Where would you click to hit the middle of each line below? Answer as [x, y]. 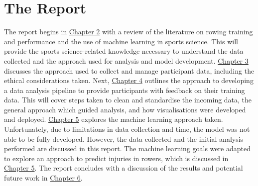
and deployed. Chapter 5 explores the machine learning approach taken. [114, 119]
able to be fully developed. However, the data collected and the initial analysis [124, 139]
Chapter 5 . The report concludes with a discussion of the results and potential [124, 168]
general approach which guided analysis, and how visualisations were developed [125, 109]
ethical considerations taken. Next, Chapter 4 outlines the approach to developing [129, 80]
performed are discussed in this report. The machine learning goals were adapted [127, 148]
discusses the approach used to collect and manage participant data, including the [129, 70]
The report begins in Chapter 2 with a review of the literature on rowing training [129, 32]
